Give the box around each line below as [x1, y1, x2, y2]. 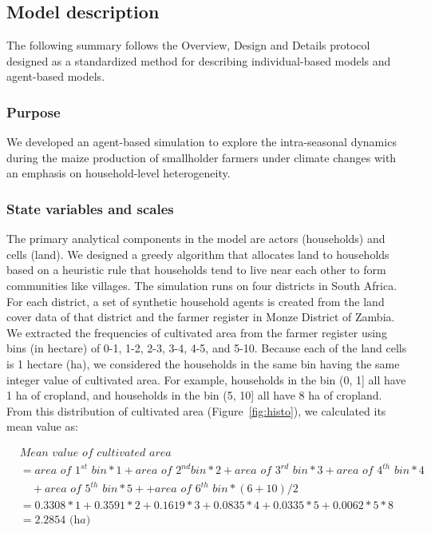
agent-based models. [6, 68, 105, 85]
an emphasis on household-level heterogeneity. [6, 165, 231, 181]
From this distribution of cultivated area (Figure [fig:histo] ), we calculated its [6, 402, 386, 419]
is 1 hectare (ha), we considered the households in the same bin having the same [6, 355, 400, 372]
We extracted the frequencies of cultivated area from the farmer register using [6, 324, 387, 340]
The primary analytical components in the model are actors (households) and [6, 230, 386, 247]
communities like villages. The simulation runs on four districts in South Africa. [6, 276, 397, 293]
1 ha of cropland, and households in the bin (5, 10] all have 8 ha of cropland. [6, 387, 382, 404]
